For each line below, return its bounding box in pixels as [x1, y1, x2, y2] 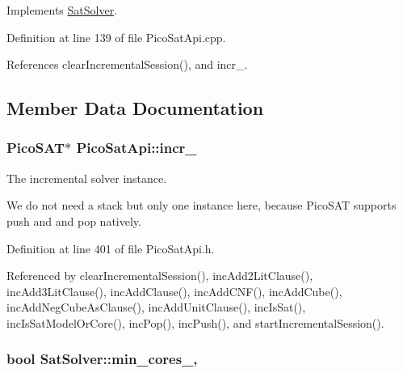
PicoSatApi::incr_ [76, 138, 197, 158]
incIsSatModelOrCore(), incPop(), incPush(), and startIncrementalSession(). [6, 314, 384, 331]
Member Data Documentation [6, 95, 264, 121]
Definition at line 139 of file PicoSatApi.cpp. [6, 28, 226, 45]
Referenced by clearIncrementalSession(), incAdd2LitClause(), [6, 267, 313, 284]
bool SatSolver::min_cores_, [6, 349, 198, 369]
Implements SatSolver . [6, 2, 118, 18]
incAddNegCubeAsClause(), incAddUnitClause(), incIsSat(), [6, 299, 306, 316]
